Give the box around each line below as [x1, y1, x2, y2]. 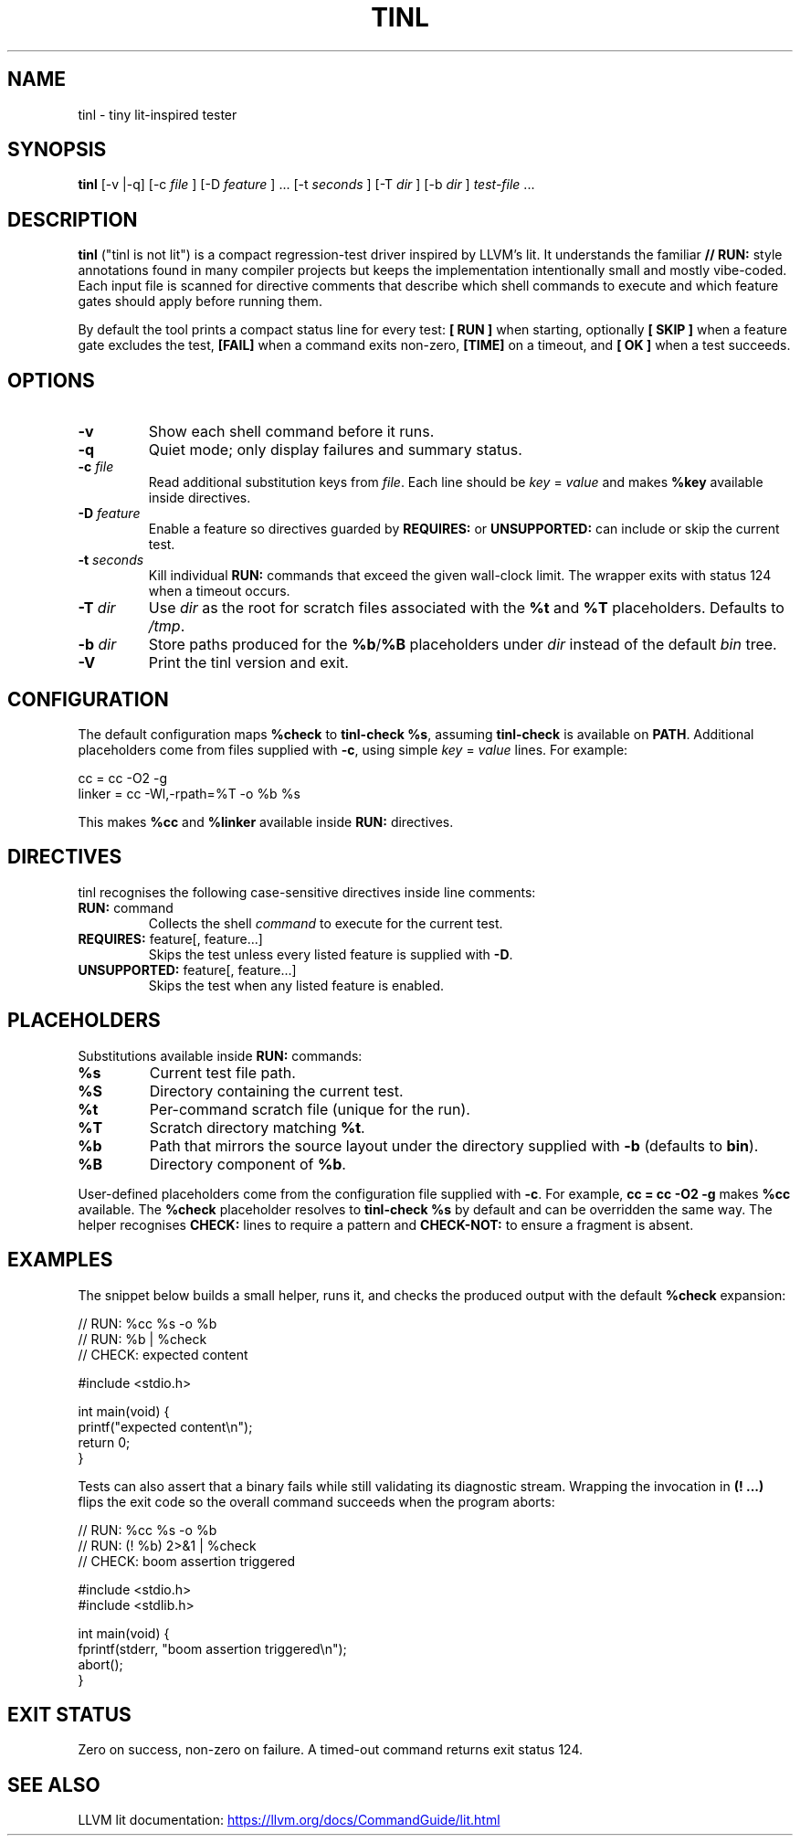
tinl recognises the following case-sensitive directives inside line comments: [78, 884, 536, 900]
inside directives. [148, 490, 251, 506]
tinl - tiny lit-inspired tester [78, 106, 237, 122]
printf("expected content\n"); [78, 1418, 253, 1435]
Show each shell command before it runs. [148, 422, 435, 441]
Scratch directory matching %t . [149, 1117, 365, 1137]
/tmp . [148, 617, 185, 636]
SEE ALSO [7, 1773, 100, 1796]
